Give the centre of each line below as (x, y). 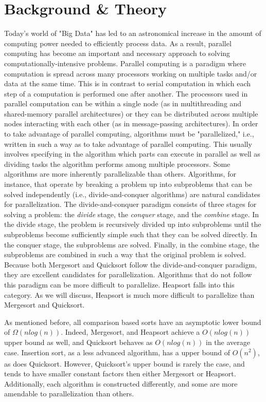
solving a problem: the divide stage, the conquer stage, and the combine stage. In (132, 214)
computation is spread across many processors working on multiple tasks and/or (131, 73)
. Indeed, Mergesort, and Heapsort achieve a (130, 332)
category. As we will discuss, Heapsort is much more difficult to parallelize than (129, 294)
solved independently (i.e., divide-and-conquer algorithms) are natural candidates (132, 194)
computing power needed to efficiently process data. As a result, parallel (118, 43)
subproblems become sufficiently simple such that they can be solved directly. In (131, 234)
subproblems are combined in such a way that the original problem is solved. (125, 254)
